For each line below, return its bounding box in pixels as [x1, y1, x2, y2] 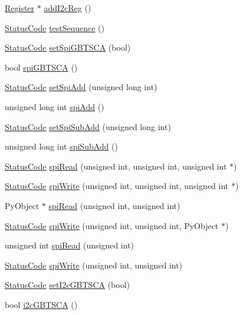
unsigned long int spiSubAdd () [5, 140, 118, 152]
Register [5, 2, 35, 14]
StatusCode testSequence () [5, 21, 104, 34]
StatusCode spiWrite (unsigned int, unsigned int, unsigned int [5, 180, 229, 192]
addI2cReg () [44, 2, 91, 14]
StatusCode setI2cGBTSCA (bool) [5, 278, 130, 291]
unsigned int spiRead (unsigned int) [5, 239, 134, 251]
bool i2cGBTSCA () [5, 298, 78, 310]
